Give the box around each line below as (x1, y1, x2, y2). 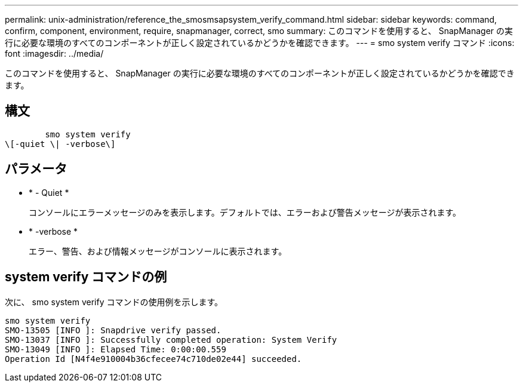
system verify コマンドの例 (5, 269, 167, 285)
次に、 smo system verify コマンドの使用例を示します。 (5, 296, 223, 307)
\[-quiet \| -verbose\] (5, 139, 116, 149)
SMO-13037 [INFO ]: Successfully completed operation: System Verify (5, 334, 337, 345)
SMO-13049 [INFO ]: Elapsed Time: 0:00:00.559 (5, 344, 226, 354)
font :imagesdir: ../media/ (5, 48, 104, 59)
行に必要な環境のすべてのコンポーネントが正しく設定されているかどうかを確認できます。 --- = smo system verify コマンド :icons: (5, 38, 515, 48)
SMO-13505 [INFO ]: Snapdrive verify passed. (5, 325, 221, 335)
